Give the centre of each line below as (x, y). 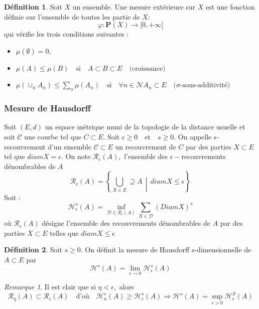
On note (78, 156)
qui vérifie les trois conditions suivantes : (67, 34)
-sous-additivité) (205, 86)
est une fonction (230, 7)
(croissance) (147, 68)
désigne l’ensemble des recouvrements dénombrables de (126, 223)
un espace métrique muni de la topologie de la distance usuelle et (145, 127)
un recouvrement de (146, 146)
